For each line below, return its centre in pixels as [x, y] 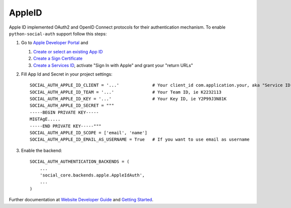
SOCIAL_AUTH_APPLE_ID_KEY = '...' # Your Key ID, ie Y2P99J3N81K [128, 99]
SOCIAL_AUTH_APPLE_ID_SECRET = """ [72, 106]
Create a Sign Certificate [58, 59]
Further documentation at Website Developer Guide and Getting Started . [81, 200]
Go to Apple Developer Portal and [55, 43]
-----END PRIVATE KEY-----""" [66, 126]
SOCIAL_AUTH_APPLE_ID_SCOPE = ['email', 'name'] [89, 133]
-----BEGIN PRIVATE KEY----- [64, 112]
